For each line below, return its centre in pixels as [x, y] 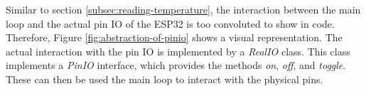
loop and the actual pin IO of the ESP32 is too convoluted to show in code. [170, 23]
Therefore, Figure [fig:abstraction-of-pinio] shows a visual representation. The [174, 37]
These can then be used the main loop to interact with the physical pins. [165, 79]
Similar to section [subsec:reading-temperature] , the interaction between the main [183, 9]
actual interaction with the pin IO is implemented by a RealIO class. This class [178, 51]
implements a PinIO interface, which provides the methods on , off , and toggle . [176, 65]
